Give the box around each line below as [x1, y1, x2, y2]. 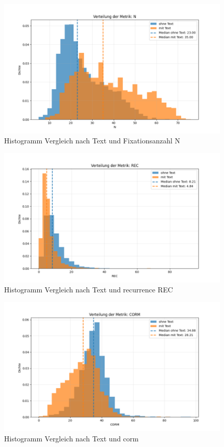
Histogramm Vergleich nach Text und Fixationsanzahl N [4, 135, 180, 146]
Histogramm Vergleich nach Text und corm [4, 433, 139, 443]
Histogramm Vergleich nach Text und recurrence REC [4, 284, 173, 295]
